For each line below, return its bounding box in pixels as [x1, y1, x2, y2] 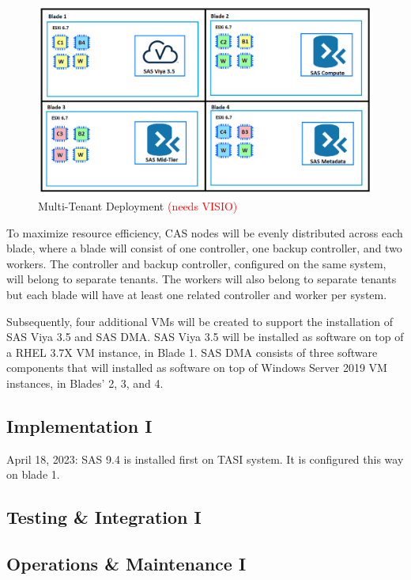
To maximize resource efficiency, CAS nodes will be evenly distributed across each [6, 224, 403, 241]
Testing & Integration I [6, 505, 202, 529]
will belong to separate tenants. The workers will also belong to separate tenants [6, 271, 397, 287]
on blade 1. [6, 466, 60, 483]
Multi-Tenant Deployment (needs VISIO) [38, 198, 238, 214]
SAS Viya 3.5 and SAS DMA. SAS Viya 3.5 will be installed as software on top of [6, 328, 404, 345]
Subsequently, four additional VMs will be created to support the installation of [6, 313, 393, 329]
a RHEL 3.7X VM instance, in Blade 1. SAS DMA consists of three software [6, 343, 378, 360]
